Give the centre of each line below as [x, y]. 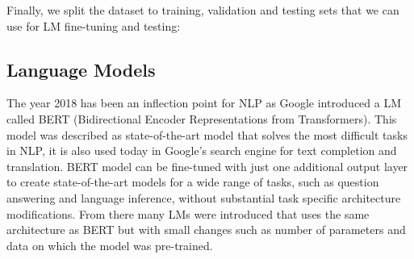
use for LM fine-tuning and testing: [94, 25]
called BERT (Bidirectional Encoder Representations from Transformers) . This [202, 118]
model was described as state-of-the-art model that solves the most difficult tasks [207, 134]
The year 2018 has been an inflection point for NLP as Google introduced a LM [204, 103]
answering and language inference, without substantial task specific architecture [204, 197]
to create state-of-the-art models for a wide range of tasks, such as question [193, 182]
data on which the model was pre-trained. [110, 245]
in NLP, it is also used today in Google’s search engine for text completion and [202, 150]
